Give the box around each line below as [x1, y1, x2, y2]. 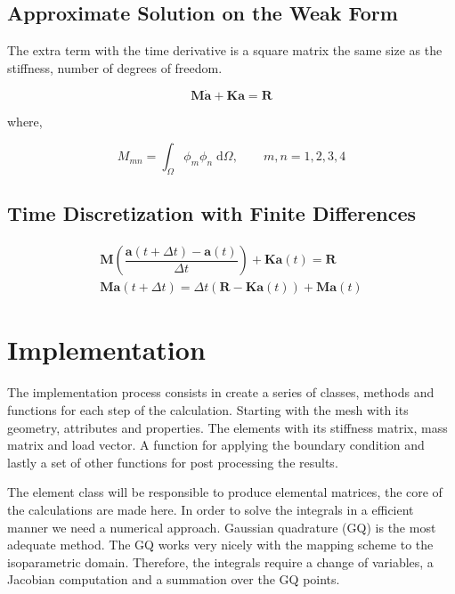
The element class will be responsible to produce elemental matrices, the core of [7, 483, 443, 501]
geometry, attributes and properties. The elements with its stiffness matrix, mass [7, 418, 448, 436]
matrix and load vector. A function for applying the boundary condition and [7, 435, 425, 454]
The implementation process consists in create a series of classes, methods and [7, 383, 435, 402]
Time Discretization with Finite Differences [7, 199, 417, 227]
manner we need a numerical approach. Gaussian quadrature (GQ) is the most [7, 517, 436, 536]
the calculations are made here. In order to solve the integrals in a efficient [7, 500, 414, 518]
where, [7, 111, 43, 130]
